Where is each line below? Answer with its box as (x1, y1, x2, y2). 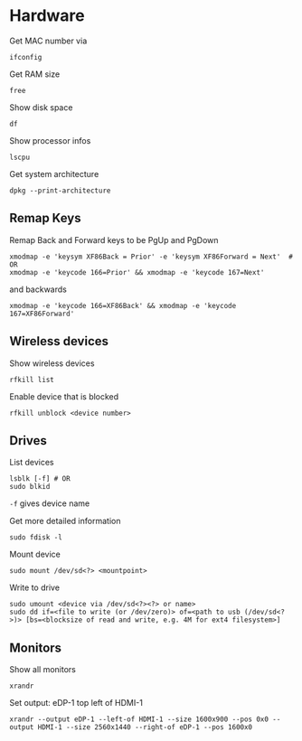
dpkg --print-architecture (9, 186, 111, 195)
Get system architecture (9, 168, 99, 179)
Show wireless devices (9, 358, 95, 369)
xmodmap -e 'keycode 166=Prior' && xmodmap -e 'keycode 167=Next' (9, 267, 265, 277)
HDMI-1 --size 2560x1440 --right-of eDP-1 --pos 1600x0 (37, 723, 253, 732)
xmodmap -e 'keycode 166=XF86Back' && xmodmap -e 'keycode (9, 301, 237, 310)
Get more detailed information (9, 516, 121, 527)
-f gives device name (9, 498, 90, 509)
